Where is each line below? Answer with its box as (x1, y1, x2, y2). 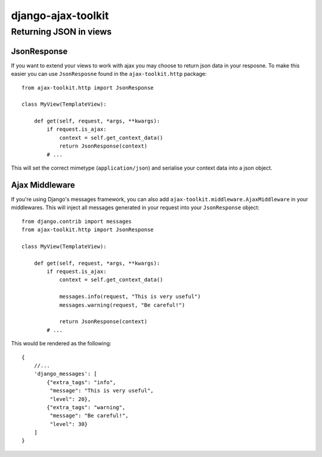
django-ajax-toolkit (11, 9, 109, 22)
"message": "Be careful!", (49, 412, 129, 419)
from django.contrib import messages (21, 218, 132, 225)
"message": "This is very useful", (49, 387, 154, 394)
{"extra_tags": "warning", (47, 404, 126, 410)
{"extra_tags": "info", (47, 379, 116, 385)
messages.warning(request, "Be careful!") (59, 302, 185, 308)
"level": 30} (49, 421, 88, 427)
